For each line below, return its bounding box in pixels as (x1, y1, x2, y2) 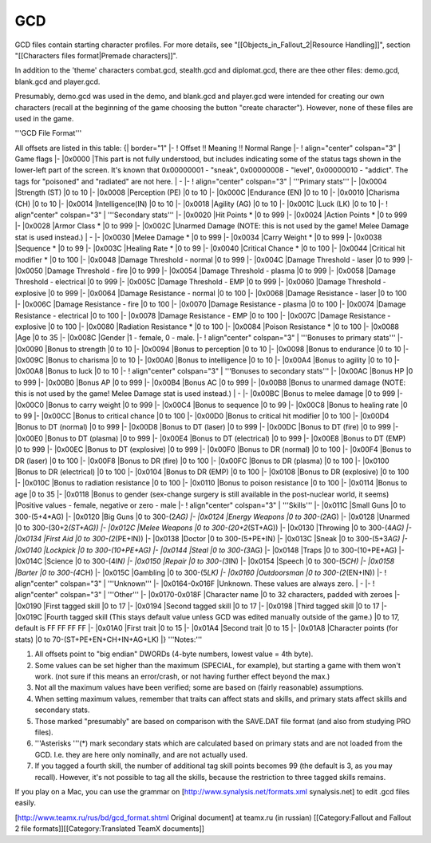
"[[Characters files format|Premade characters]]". (14, 50, 178, 60)
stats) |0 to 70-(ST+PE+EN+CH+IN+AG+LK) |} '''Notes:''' (14, 635, 203, 644)
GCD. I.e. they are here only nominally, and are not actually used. (34, 750, 248, 759)
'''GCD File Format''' (14, 129, 82, 138)
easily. (14, 798, 36, 808)
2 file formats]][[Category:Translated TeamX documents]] (14, 824, 205, 833)
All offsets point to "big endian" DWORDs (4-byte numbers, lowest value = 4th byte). (34, 649, 314, 659)
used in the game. (14, 113, 74, 123)
